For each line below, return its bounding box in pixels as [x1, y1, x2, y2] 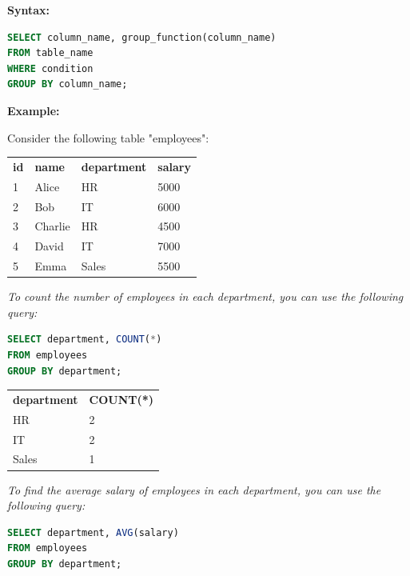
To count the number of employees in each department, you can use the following [7, 288, 404, 305]
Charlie [34, 218, 70, 234]
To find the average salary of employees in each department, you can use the [7, 481, 381, 498]
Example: [7, 102, 60, 118]
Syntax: [7, 2, 50, 18]
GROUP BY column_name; [7, 78, 128, 90]
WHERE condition [7, 62, 94, 74]
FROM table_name [7, 47, 94, 59]
